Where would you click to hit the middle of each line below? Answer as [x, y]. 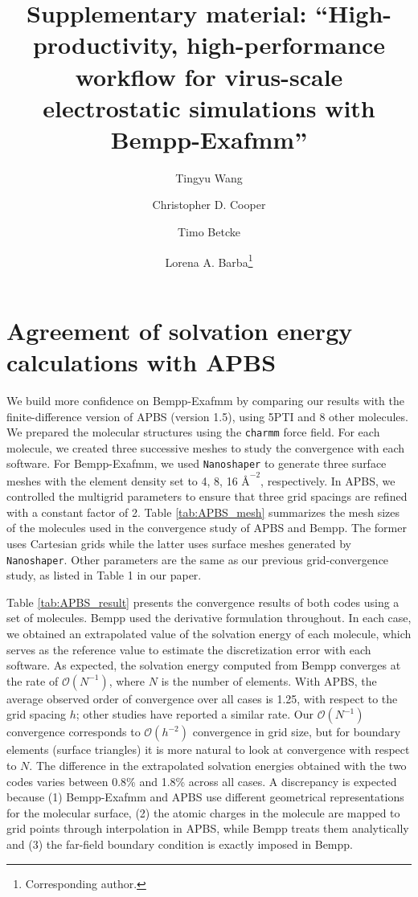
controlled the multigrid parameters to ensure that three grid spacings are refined [207, 496]
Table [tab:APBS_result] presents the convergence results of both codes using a [203, 602]
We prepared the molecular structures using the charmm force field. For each [193, 432]
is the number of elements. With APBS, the [269, 680]
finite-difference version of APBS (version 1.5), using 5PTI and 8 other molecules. [207, 416]
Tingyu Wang [209, 177]
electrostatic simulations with [209, 107]
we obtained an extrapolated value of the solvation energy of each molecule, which [209, 634]
